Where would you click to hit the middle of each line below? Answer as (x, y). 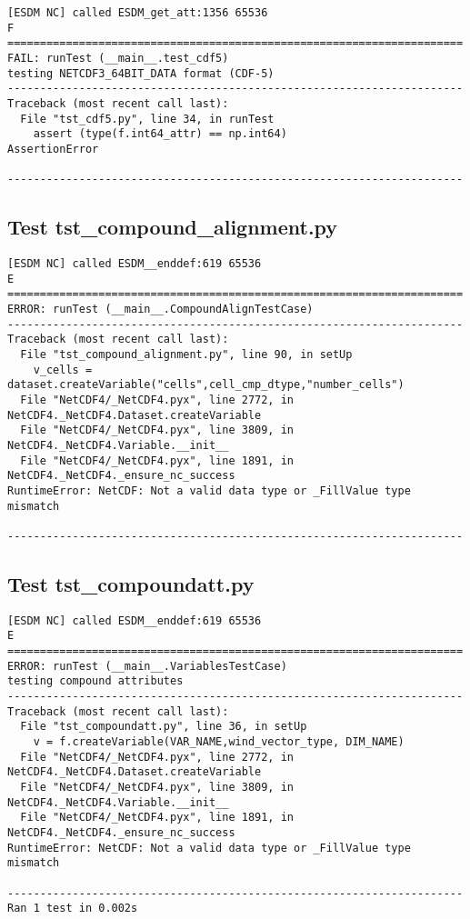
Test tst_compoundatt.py (131, 583)
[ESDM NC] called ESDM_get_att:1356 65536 (138, 13)
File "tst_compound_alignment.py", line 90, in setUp (186, 355)
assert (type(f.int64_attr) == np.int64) (160, 134)
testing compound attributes (95, 681)
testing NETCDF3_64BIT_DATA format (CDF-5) (141, 73)
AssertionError (53, 149)
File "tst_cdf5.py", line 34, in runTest (147, 119)
